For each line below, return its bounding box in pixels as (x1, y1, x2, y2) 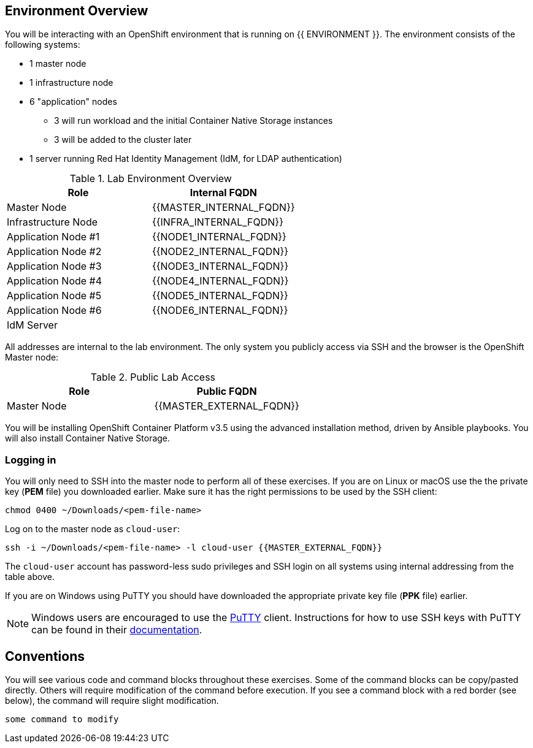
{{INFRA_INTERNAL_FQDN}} (151, 216, 283, 229)
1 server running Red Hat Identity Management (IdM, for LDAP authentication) (29, 153, 342, 164)
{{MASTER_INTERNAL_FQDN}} (151, 201, 295, 214)
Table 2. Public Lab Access (90, 371, 216, 384)
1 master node (29, 58, 86, 69)
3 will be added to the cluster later (54, 134, 192, 145)
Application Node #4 (7, 275, 102, 288)
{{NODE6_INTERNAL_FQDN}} (151, 304, 288, 317)
